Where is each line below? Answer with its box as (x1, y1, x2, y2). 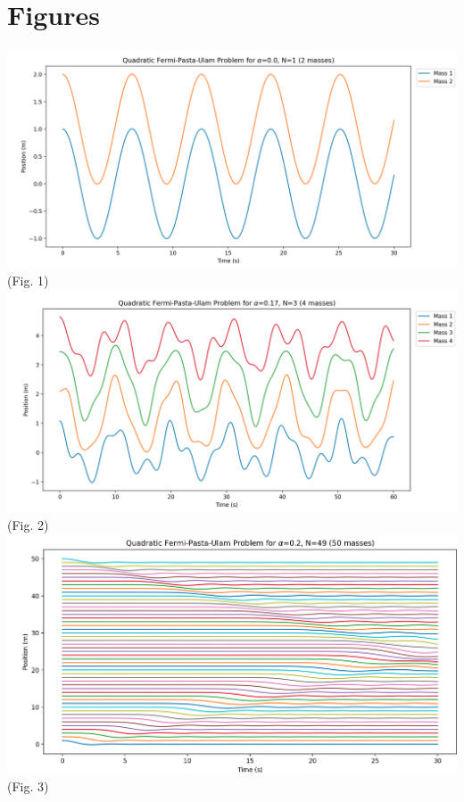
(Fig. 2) (7, 516, 49, 534)
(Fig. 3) (7, 776, 49, 795)
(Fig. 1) (7, 270, 49, 289)
